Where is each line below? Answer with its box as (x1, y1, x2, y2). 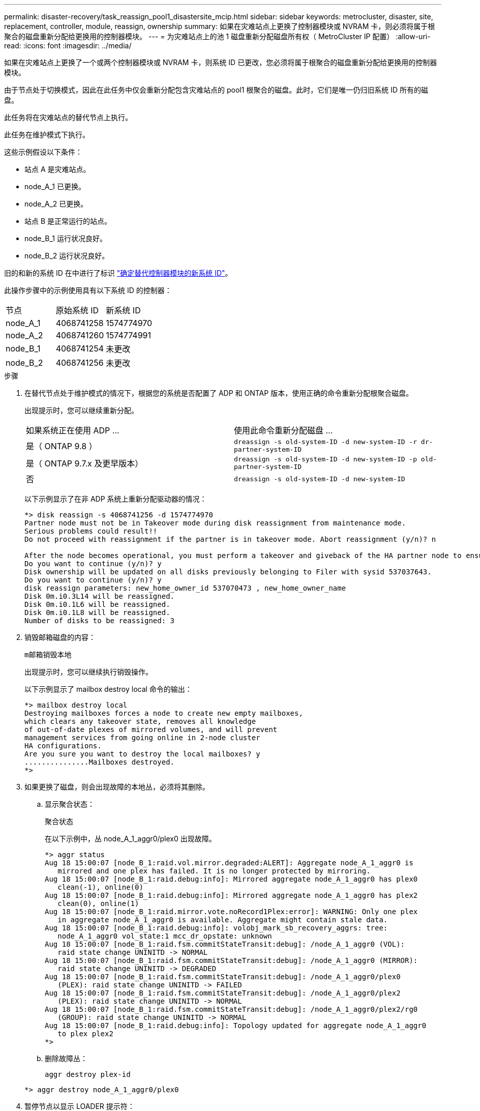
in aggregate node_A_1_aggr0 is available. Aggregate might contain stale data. (57, 916, 388, 924)
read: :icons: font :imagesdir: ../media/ (4, 41, 132, 50)
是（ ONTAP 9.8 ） (26, 441, 97, 451)
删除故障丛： (45, 1054, 87, 1063)
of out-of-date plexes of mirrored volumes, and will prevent (24, 725, 278, 734)
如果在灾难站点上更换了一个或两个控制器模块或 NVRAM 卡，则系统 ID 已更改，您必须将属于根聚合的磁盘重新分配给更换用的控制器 (4, 58, 437, 67)
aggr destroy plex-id (45, 1070, 131, 1078)
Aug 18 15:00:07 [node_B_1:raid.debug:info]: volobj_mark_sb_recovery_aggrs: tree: (45, 924, 388, 932)
